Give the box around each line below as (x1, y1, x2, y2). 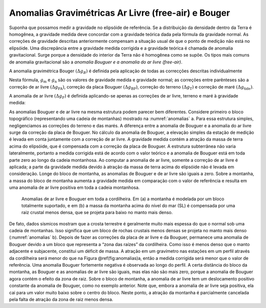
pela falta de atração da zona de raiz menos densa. (9, 297, 113, 302)
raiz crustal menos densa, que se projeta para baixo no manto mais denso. (21, 210, 173, 216)
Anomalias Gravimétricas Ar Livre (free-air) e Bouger (9, 7, 230, 18)
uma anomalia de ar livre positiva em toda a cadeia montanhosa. (9, 185, 140, 190)
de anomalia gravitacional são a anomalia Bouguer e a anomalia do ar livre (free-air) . (9, 59, 183, 65)
